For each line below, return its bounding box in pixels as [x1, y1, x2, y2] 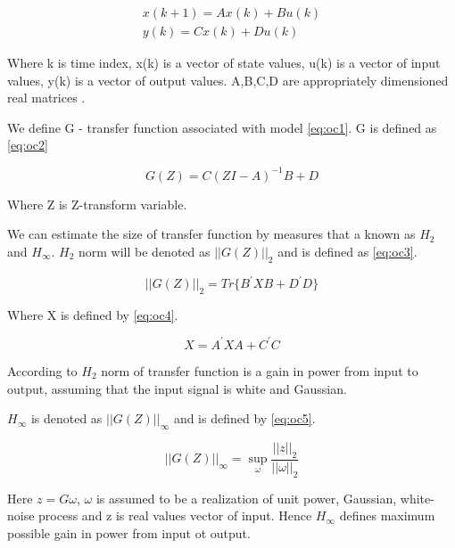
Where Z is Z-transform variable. [7, 194, 187, 213]
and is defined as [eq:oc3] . [277, 241, 418, 260]
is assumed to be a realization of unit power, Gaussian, [95, 488, 397, 507]
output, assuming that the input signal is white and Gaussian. [7, 379, 347, 397]
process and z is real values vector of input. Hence [38, 506, 312, 525]
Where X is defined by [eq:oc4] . [7, 305, 178, 323]
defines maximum [339, 506, 435, 525]
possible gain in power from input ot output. [7, 523, 251, 542]
